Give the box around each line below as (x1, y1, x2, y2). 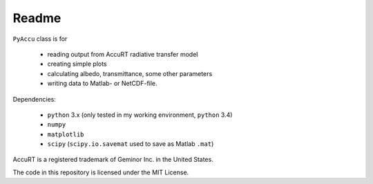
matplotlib (47, 130, 84, 138)
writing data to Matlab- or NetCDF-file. (47, 80, 158, 88)
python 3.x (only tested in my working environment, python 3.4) (47, 111, 233, 119)
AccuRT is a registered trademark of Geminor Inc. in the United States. (12, 156, 213, 164)
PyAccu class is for (12, 35, 68, 43)
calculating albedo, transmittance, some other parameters (47, 69, 213, 77)
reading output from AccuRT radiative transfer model (47, 50, 198, 58)
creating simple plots (47, 59, 107, 68)
